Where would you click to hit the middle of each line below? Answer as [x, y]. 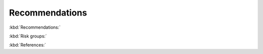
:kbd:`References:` [28, 45]
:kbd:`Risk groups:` [28, 36]
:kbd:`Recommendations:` [35, 27]
